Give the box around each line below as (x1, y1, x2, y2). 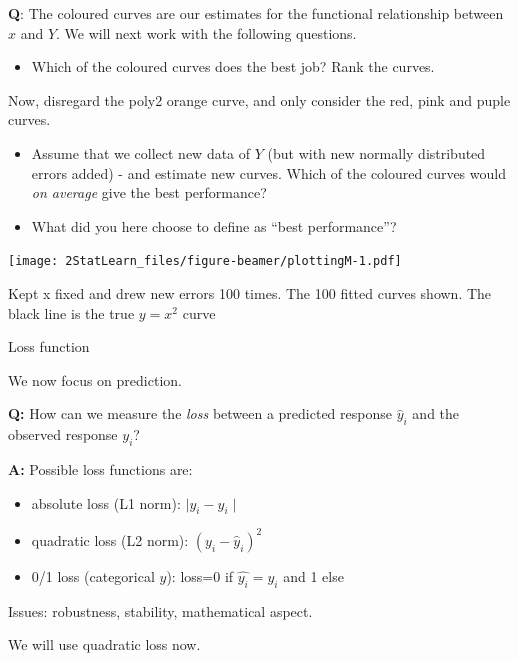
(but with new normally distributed (267, 142, 486, 163)
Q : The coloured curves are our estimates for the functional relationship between (8, 3, 504, 23)
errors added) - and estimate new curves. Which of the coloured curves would (31, 162, 506, 183)
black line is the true (8, 302, 135, 323)
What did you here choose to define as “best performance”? (31, 215, 397, 236)
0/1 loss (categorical (31, 565, 155, 586)
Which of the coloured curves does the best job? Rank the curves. (31, 56, 435, 77)
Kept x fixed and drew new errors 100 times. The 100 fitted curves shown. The (8, 283, 492, 303)
